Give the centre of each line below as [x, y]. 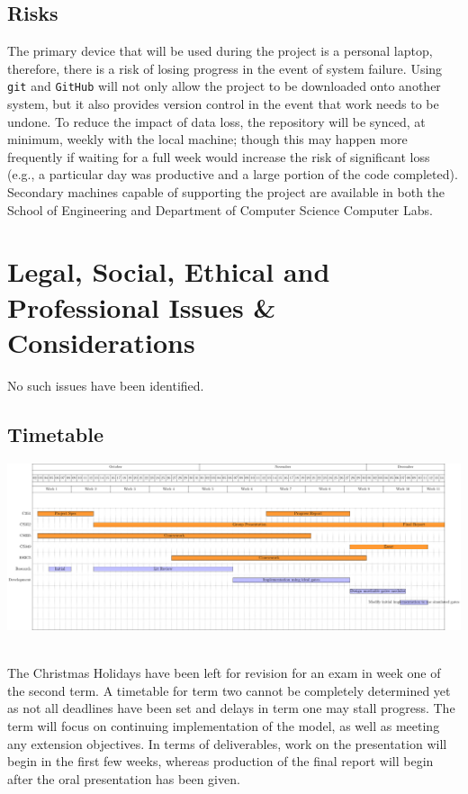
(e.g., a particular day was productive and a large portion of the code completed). [233, 174]
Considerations [101, 342]
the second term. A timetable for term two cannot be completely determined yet [229, 690]
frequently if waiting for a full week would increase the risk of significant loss [219, 156]
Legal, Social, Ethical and [169, 271]
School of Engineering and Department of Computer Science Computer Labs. [220, 209]
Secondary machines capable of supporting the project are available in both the [226, 192]
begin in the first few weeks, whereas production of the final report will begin [220, 761]
